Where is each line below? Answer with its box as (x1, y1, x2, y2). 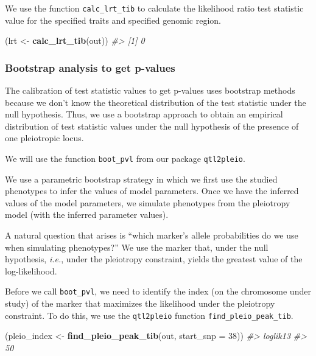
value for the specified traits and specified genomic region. (5, 13, 222, 26)
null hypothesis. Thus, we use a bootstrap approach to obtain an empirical (5, 108, 283, 120)
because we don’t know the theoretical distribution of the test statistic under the (5, 96, 306, 108)
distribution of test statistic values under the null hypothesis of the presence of (5, 119, 299, 132)
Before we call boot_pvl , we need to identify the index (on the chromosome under (5, 285, 311, 298)
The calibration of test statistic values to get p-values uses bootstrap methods (5, 84, 295, 97)
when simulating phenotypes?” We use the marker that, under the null (5, 240, 269, 253)
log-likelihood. (5, 264, 57, 277)
